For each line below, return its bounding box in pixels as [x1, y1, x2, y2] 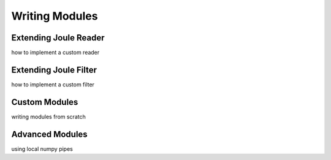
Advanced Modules [11, 129, 88, 139]
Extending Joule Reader [11, 32, 105, 43]
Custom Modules [11, 97, 78, 107]
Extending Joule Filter [11, 64, 97, 75]
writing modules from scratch [11, 113, 86, 120]
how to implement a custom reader [11, 49, 100, 56]
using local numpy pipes [11, 145, 73, 153]
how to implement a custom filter [11, 80, 95, 88]
